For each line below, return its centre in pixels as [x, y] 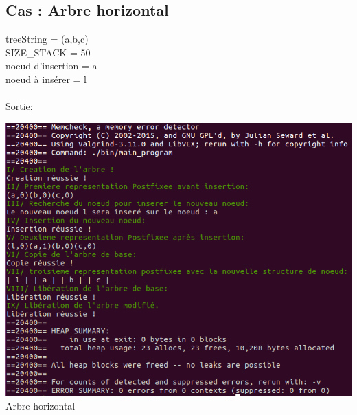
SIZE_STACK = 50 [48, 52]
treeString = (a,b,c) [47, 39]
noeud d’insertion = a [51, 66]
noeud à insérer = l [46, 79]
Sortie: [19, 106]
